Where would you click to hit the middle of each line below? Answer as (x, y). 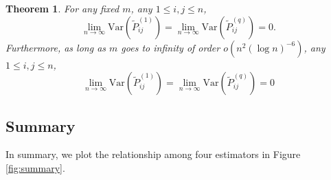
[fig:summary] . (35, 167)
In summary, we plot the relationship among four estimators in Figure (153, 154)
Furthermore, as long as (56, 47)
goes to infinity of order (171, 47)
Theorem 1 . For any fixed (62, 8)
